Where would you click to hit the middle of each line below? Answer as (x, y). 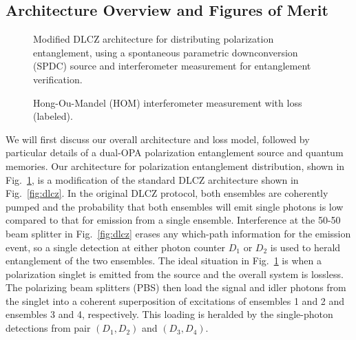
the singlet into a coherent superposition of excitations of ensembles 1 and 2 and (175, 300)
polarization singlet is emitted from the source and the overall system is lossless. (175, 274)
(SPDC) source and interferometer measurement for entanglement (172, 66)
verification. (58, 79)
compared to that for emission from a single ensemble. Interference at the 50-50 (173, 220)
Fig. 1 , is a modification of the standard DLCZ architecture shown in (152, 179)
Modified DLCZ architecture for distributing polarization (154, 39)
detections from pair (48, 328)
